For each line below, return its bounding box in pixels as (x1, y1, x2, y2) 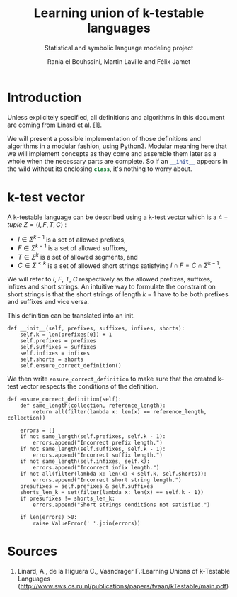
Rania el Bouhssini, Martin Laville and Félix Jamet (47, 57, 191, 65)
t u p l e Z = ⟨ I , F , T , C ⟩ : (7, 220, 67, 228)
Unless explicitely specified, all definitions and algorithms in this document (7, 113, 225, 121)
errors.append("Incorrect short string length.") (33, 476, 182, 484)
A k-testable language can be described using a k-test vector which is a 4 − (7, 213, 229, 221)
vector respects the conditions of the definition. (20, 382, 159, 391)
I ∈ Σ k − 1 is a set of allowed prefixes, (17, 234, 126, 244)
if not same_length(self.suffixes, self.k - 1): (20, 445, 166, 453)
